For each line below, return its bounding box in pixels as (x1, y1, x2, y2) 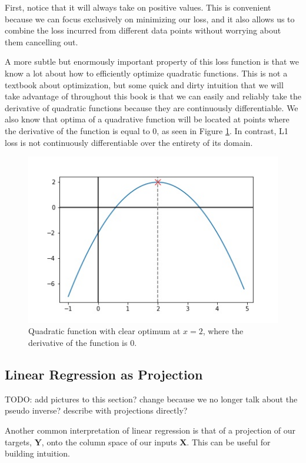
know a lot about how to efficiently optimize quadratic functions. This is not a (5, 66, 288, 79)
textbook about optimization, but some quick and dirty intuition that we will (5, 78, 284, 91)
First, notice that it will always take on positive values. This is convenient (5, 1, 271, 13)
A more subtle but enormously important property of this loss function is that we (5, 55, 300, 68)
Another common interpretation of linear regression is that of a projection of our (5, 424, 296, 436)
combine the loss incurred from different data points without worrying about (5, 24, 281, 36)
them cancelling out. (5, 35, 78, 48)
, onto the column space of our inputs (41, 435, 177, 448)
